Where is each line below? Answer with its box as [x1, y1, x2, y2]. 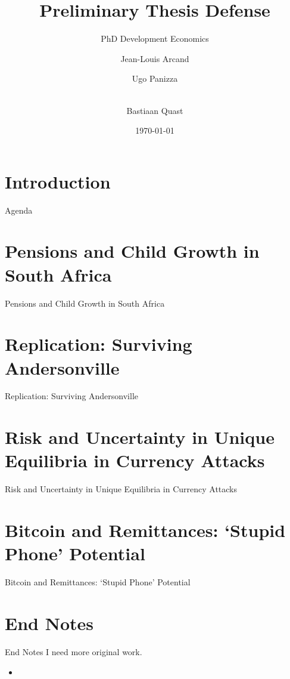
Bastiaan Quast [126, 104, 183, 116]
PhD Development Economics [101, 32, 209, 45]
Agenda [5, 203, 33, 216]
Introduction [5, 169, 111, 193]
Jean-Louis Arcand [120, 52, 189, 64]
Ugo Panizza [132, 72, 178, 85]
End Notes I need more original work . [5, 645, 142, 658]
